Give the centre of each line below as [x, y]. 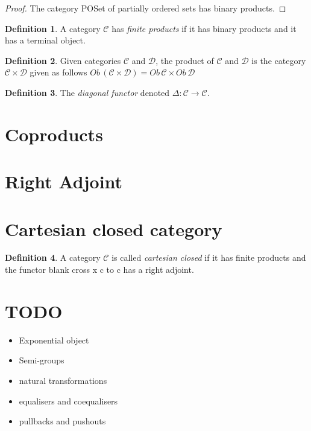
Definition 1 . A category [53, 28]
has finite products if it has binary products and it [204, 28]
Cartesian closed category [114, 228]
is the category [279, 60]
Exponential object [54, 340]
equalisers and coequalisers [68, 401]
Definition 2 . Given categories [63, 60]
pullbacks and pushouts [62, 421]
